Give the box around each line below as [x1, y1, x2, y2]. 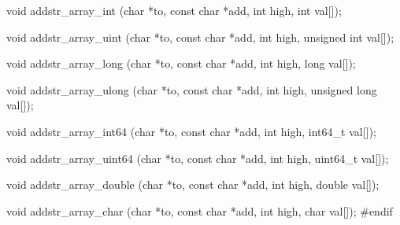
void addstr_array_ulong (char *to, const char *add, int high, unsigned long [6, 81, 377, 98]
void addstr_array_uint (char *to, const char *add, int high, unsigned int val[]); [6, 28, 394, 45]
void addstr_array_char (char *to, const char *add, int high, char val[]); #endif [6, 202, 393, 219]
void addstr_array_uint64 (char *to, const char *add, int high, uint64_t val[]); [6, 149, 389, 166]
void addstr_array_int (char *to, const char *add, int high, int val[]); [6, 2, 342, 18]
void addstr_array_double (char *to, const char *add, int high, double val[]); [6, 176, 380, 193]
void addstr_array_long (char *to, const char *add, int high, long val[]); [6, 55, 356, 72]
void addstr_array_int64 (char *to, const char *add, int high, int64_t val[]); [6, 123, 376, 139]
